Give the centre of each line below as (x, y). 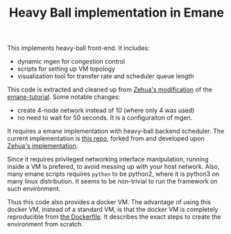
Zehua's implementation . (43, 146)
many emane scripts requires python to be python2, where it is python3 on (113, 174)
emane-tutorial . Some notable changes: (64, 97)
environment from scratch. (45, 224)
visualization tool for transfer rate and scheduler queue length (105, 76)
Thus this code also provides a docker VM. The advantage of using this (109, 202)
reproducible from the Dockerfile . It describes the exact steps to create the (114, 217)
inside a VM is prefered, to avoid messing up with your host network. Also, (113, 167)
